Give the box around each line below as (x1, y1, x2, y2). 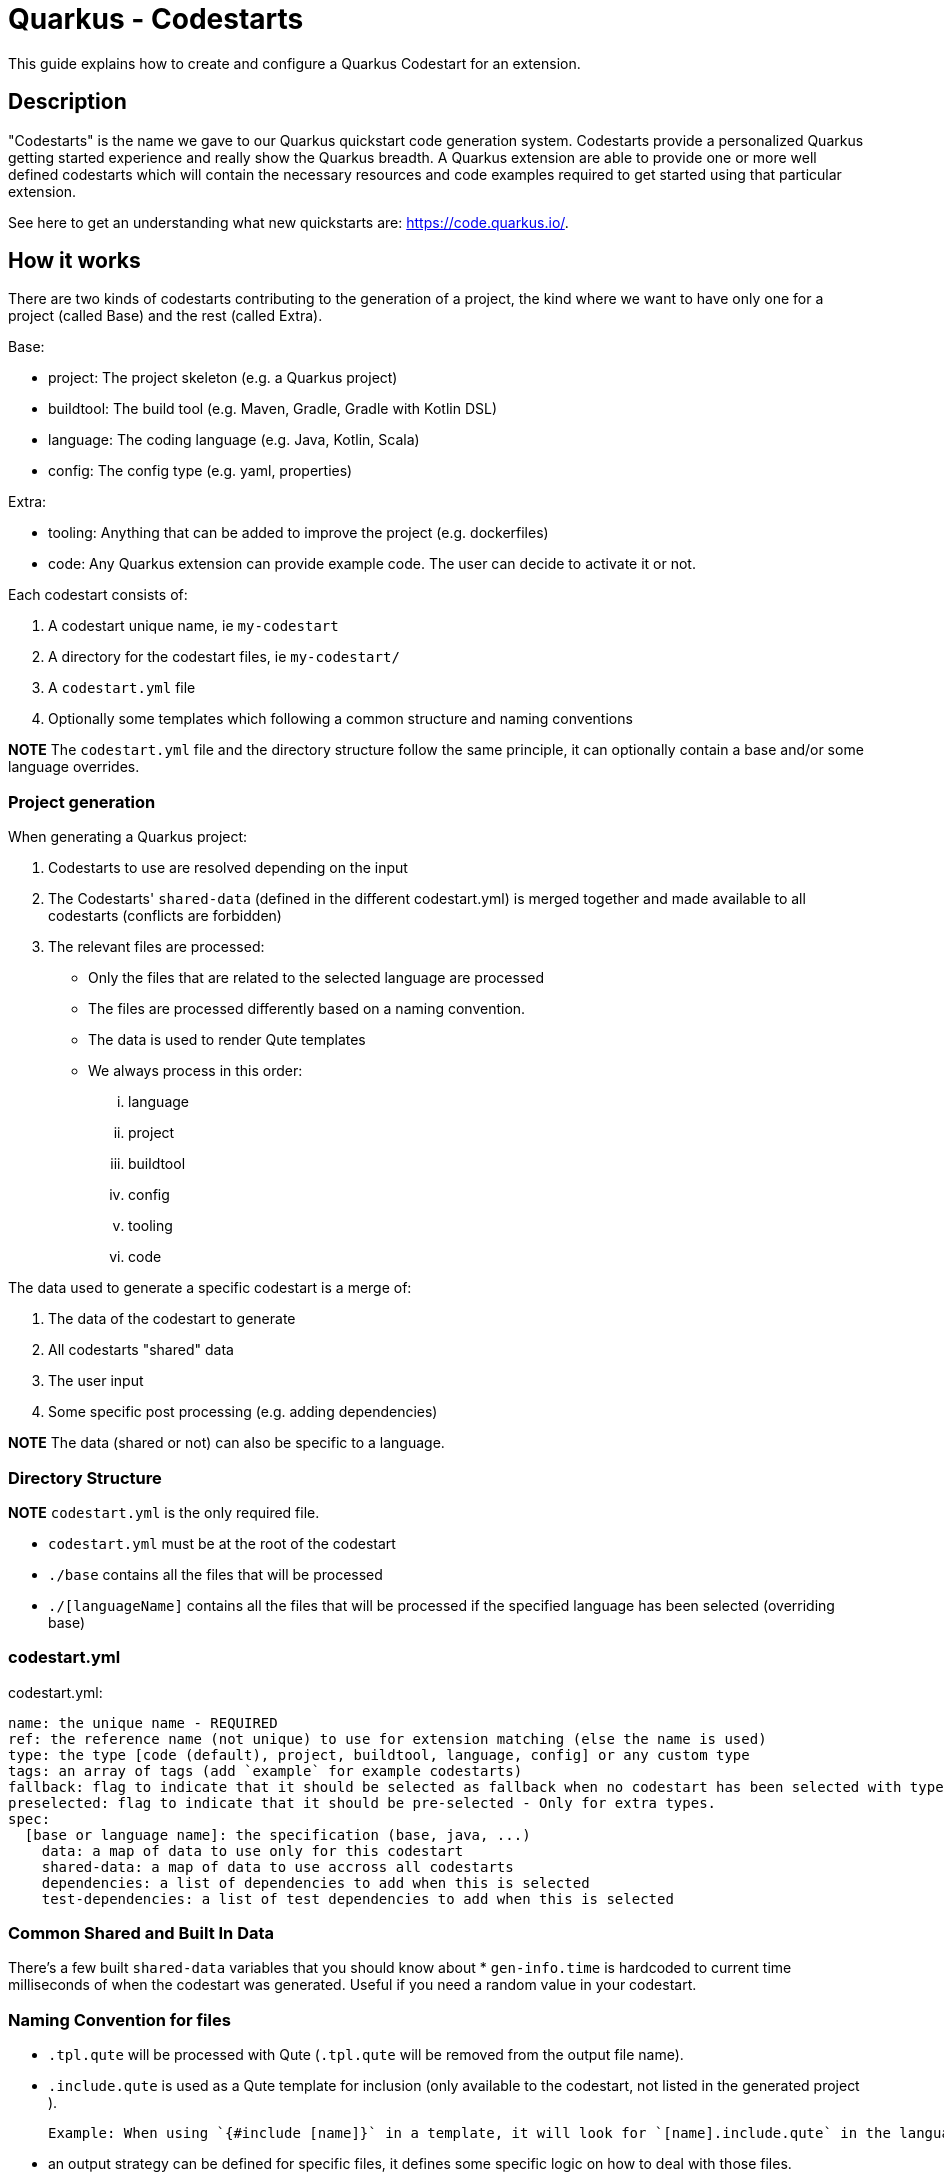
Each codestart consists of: (8, 586, 188, 604)
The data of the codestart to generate (48, 1310, 296, 1328)
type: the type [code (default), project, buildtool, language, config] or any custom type (8, 1746, 750, 1763)
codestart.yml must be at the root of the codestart (48, 1534, 396, 1552)
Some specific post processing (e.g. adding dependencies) (48, 1403, 438, 1421)
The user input (48, 1372, 144, 1390)
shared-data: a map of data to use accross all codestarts (41, 1858, 514, 1875)
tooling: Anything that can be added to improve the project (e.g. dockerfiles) (48, 524, 549, 542)
